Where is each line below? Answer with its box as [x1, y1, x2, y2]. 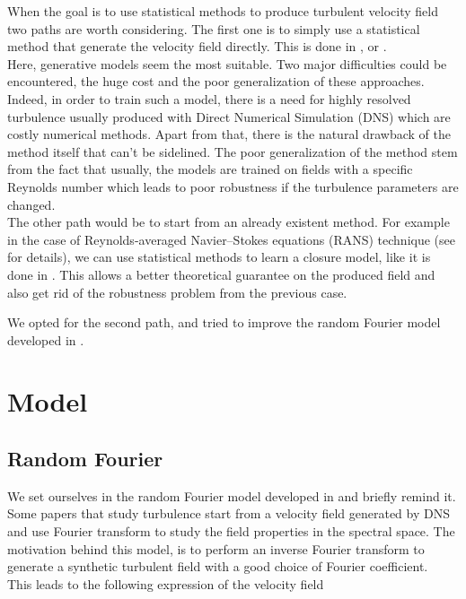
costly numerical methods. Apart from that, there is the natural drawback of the [7, 125, 451, 143]
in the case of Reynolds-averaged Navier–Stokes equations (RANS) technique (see [7, 230, 455, 248]
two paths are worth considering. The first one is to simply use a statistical [7, 19, 420, 38]
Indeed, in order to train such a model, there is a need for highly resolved [7, 89, 411, 108]
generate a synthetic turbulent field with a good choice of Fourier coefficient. [7, 557, 428, 576]
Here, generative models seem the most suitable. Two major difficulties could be [7, 54, 447, 73]
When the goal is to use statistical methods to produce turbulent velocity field [7, 2, 438, 20]
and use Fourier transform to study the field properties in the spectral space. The [7, 522, 455, 541]
